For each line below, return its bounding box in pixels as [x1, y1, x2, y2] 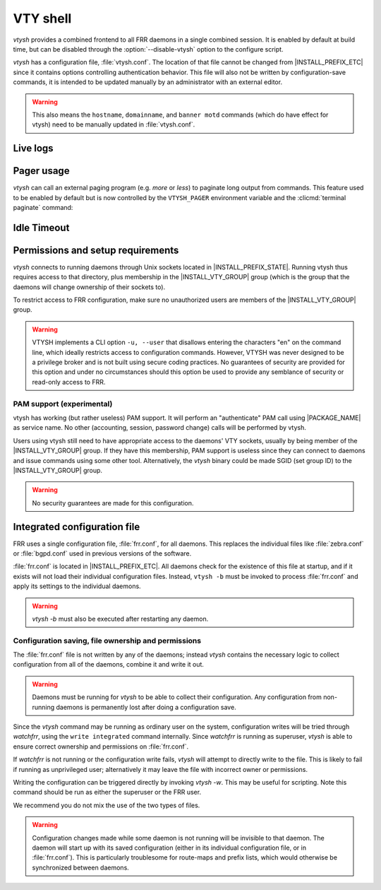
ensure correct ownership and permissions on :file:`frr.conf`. [13, 742, 189, 751]
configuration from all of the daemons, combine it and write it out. [13, 660, 205, 669]
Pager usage [13, 165, 70, 177]
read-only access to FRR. [32, 377, 106, 386]
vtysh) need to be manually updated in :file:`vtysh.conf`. [32, 120, 195, 129]
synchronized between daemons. [32, 863, 130, 872]
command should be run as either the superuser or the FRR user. [13, 788, 201, 797]
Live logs [13, 142, 54, 155]
